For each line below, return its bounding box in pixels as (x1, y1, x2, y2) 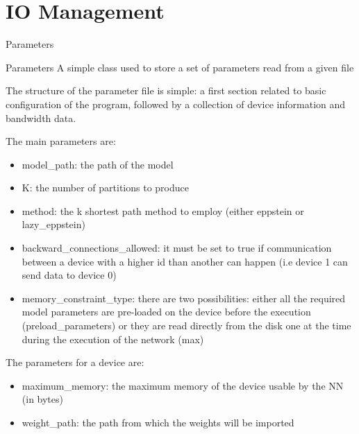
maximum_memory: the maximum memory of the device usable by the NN (22, 378, 344, 392)
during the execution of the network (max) (22, 331, 204, 346)
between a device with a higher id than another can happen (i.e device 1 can (22, 254, 348, 268)
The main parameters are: (6, 134, 116, 148)
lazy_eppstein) (22, 217, 85, 232)
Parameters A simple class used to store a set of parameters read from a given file (6, 60, 354, 74)
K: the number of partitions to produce (22, 180, 189, 195)
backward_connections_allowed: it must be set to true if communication (22, 241, 332, 255)
